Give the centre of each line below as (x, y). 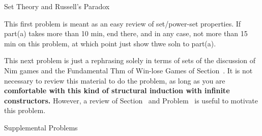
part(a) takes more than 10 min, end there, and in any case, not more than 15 (126, 33)
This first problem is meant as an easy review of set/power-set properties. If (123, 23)
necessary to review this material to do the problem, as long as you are (115, 80)
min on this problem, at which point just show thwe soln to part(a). (110, 43)
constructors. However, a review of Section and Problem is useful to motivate (131, 100)
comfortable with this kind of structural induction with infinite (117, 90)
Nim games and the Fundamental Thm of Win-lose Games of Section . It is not (128, 70)
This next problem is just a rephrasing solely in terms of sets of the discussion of (130, 60)
